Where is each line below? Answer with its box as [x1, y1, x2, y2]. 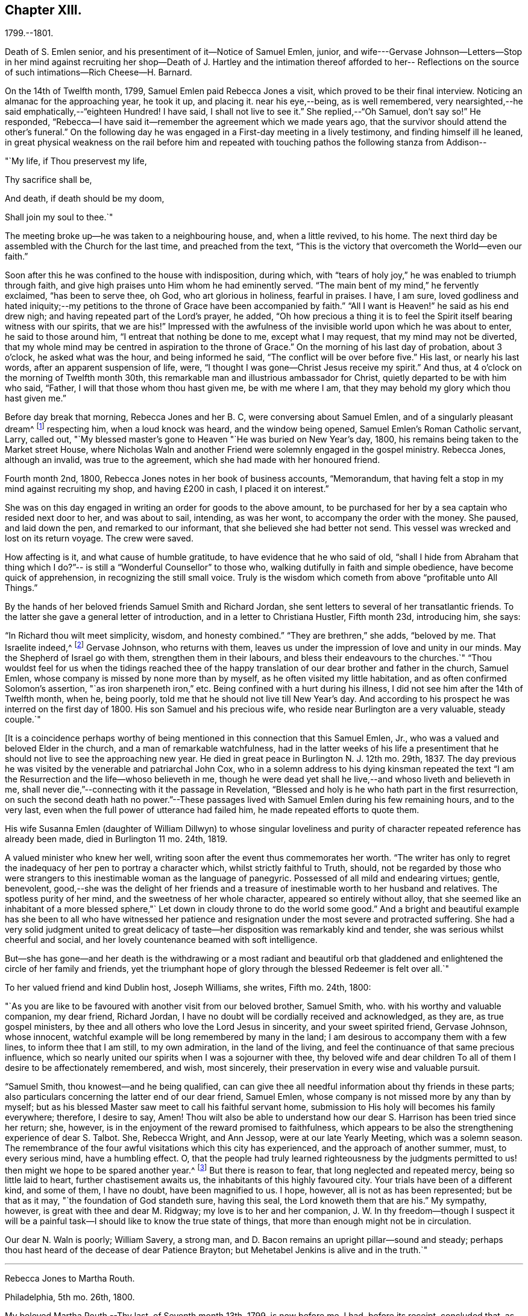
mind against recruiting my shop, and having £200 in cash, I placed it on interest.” [5, 484, 329, 494]
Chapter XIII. [5, 2, 82, 18]
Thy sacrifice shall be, [5, 174, 92, 185]
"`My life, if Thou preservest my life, [5, 156, 147, 167]
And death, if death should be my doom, [5, 193, 165, 204]
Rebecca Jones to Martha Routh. [5, 1273, 135, 1284]
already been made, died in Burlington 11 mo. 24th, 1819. [5, 833, 228, 844]
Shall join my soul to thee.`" [5, 212, 113, 223]
